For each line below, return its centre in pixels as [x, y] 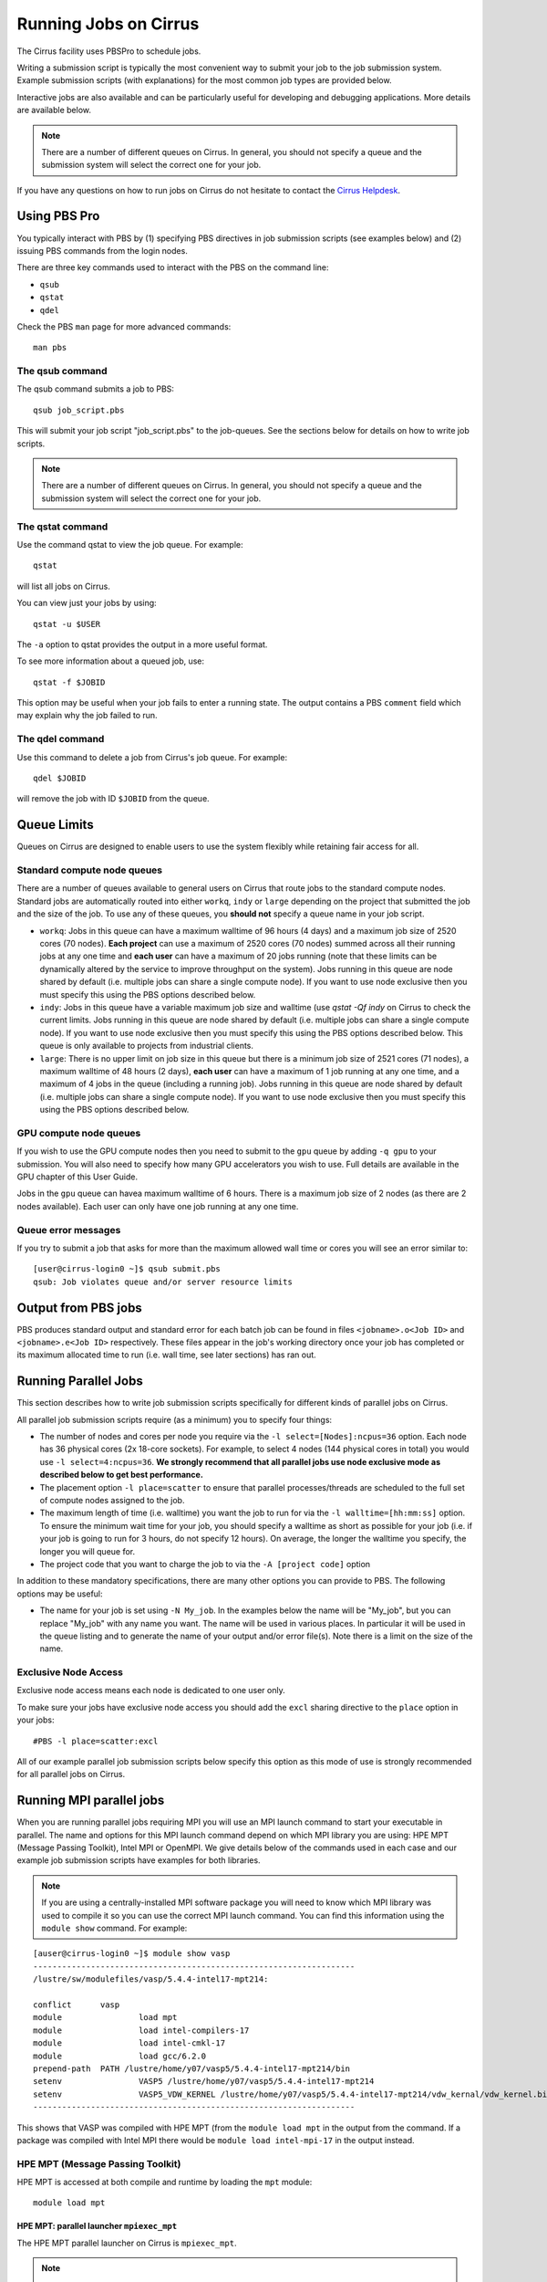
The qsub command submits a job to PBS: [96, 389]
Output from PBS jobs [80, 1308]
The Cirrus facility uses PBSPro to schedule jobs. [109, 51]
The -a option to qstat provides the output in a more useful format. [142, 644]
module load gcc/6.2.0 [120, 2056]
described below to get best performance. [122, 1475]
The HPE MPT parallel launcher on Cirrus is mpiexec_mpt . [127, 2243]
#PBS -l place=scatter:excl [96, 1741]
